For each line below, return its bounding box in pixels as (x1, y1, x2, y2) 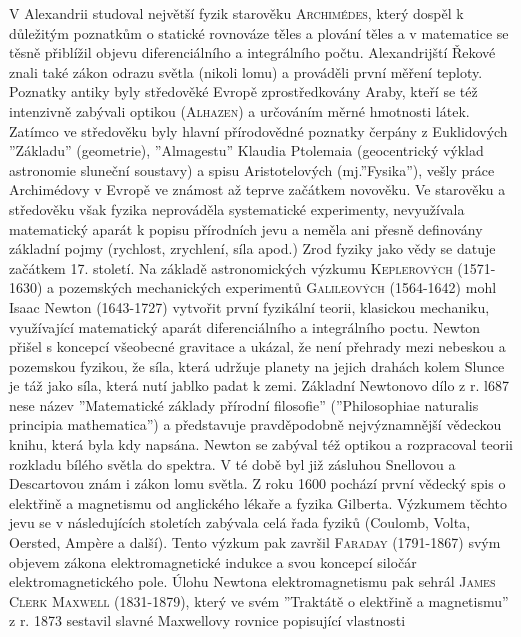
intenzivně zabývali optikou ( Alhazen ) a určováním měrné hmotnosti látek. (9, 100, 470, 121)
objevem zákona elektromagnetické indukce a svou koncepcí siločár (9, 551, 417, 572)
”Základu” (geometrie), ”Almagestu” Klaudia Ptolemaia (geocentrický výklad (9, 140, 484, 161)
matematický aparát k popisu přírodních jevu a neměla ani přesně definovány (9, 218, 483, 239)
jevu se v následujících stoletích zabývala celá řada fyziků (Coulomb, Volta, (9, 512, 471, 533)
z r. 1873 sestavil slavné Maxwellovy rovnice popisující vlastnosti (9, 610, 406, 631)
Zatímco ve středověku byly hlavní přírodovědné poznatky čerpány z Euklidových (9, 120, 508, 141)
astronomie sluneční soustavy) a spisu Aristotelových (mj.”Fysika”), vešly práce (9, 159, 495, 180)
